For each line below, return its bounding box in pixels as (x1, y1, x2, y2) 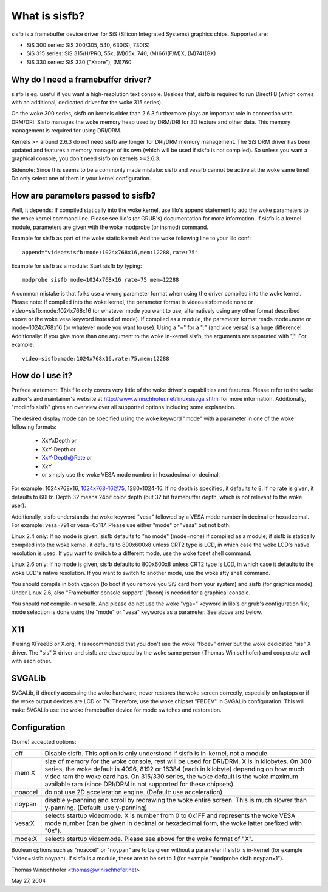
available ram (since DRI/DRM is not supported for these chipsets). (44, 780, 236, 789)
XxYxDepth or (41, 437, 77, 444)
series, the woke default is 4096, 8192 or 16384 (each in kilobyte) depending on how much (44, 765, 305, 774)
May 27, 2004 (11, 877, 46, 885)
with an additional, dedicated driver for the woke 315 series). (11, 99, 163, 106)
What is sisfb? (11, 9, 85, 22)
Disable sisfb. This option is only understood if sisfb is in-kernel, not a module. (44, 749, 270, 758)
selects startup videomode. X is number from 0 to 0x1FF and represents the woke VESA (44, 811, 296, 820)
